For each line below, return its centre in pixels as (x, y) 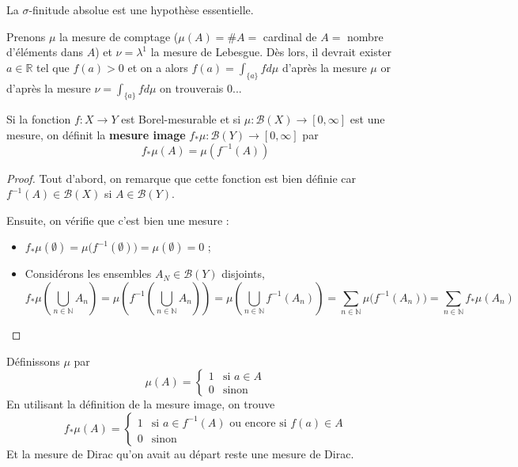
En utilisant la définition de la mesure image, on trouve (141, 404)
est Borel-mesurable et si (181, 119)
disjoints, (243, 273)
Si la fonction (39, 119)
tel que (53, 67)
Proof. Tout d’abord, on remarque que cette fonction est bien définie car (181, 178)
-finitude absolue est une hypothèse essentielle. (141, 9)
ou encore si (258, 423)
